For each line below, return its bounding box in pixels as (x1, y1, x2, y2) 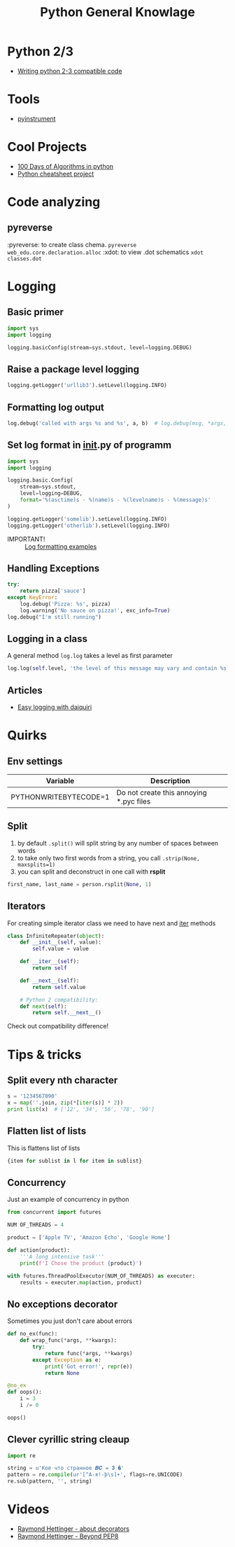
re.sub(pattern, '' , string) (7, 1478, 92, 1485)
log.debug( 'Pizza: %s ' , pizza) (20, 600, 111, 608)
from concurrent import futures (7, 1209, 101, 1216)
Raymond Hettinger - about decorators (17, 1525, 129, 1533)
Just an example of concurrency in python (7, 1195, 129, 1204)
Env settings (7, 755, 63, 767)
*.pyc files (116, 797, 151, 806)
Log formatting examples (24, 542, 97, 550)
